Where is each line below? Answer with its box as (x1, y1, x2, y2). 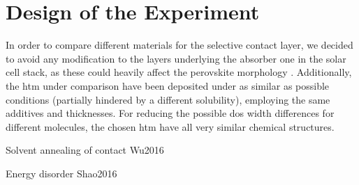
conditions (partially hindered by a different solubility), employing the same (6, 92, 330, 106)
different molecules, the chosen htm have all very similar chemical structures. (6, 119, 335, 134)
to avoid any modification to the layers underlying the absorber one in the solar (6, 51, 346, 65)
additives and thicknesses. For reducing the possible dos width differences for (6, 106, 335, 120)
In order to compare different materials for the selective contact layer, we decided (6, 38, 353, 52)
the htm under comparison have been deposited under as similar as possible (6, 78, 330, 92)
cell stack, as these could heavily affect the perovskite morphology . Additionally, (6, 65, 352, 79)
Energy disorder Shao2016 (6, 166, 117, 180)
